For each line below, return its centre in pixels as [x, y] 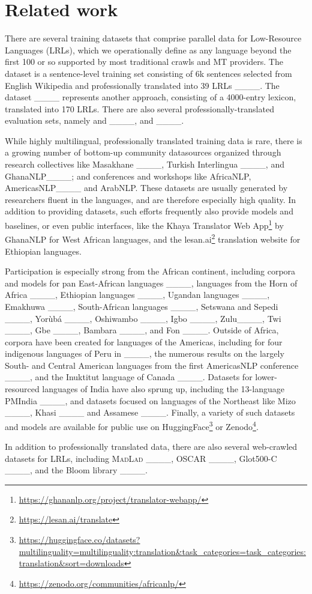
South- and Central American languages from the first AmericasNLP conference [152, 365]
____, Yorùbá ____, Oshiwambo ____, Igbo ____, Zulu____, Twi [143, 318]
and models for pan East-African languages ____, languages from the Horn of [151, 283]
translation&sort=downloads [71, 563]
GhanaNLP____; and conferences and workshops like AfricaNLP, [128, 176]
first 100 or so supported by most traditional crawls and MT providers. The [144, 62]
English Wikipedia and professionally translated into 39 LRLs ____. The [142, 85]
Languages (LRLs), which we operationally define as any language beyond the [148, 50]
